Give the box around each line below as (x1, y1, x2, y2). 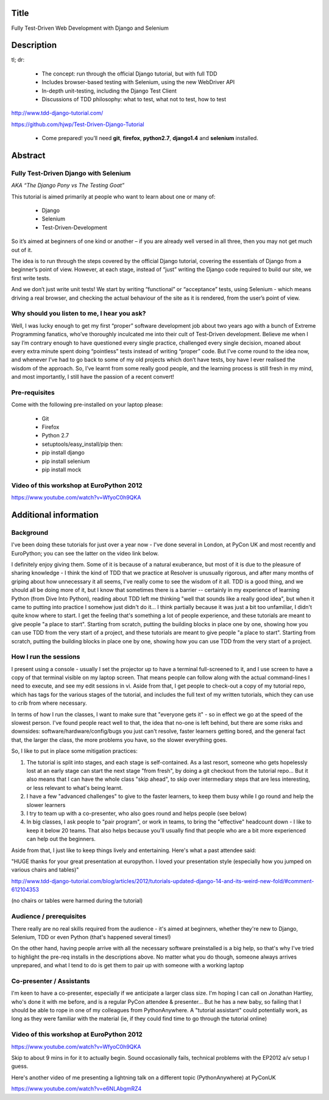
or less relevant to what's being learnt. (26, 784, 123, 791)
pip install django (41, 449, 85, 456)
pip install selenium (41, 457, 91, 465)
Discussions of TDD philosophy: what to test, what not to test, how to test (41, 95, 227, 103)
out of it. (11, 246, 33, 253)
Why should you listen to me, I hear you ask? (11, 309, 146, 318)
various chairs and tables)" (11, 866, 79, 873)
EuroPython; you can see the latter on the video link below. (11, 549, 159, 557)
